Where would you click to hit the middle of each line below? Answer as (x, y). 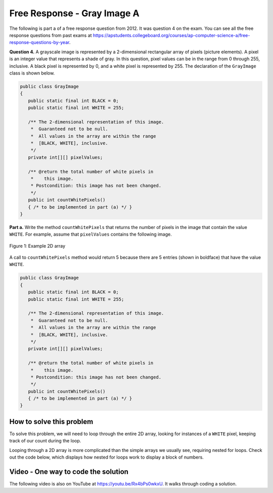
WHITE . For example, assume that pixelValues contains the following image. (90, 234)
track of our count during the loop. (45, 441)
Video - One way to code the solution (69, 471)
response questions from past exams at (51, 35)
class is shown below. (32, 73)
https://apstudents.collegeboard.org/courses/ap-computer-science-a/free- (171, 35)
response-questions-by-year (39, 43)
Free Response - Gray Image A (74, 13)
